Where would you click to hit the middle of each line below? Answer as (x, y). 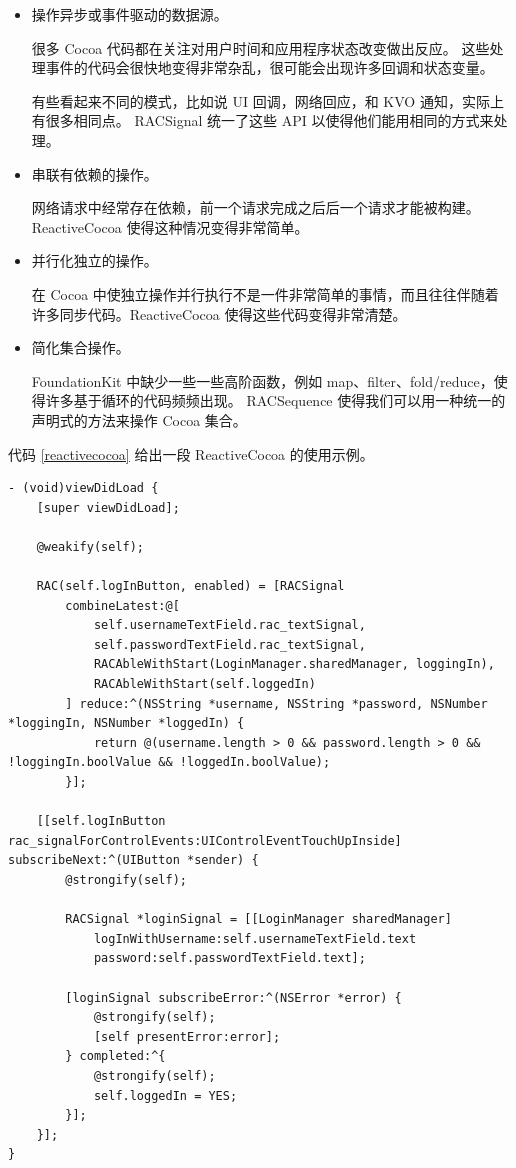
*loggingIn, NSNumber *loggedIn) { (126, 723)
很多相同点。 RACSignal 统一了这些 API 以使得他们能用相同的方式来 (269, 120)
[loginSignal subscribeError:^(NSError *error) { (233, 997)
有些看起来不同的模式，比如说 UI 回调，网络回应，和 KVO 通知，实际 (260, 100)
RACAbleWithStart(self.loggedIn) (204, 684)
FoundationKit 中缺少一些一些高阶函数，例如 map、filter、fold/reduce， (262, 380)
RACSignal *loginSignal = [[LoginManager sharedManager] (258, 919)
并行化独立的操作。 (94, 260)
